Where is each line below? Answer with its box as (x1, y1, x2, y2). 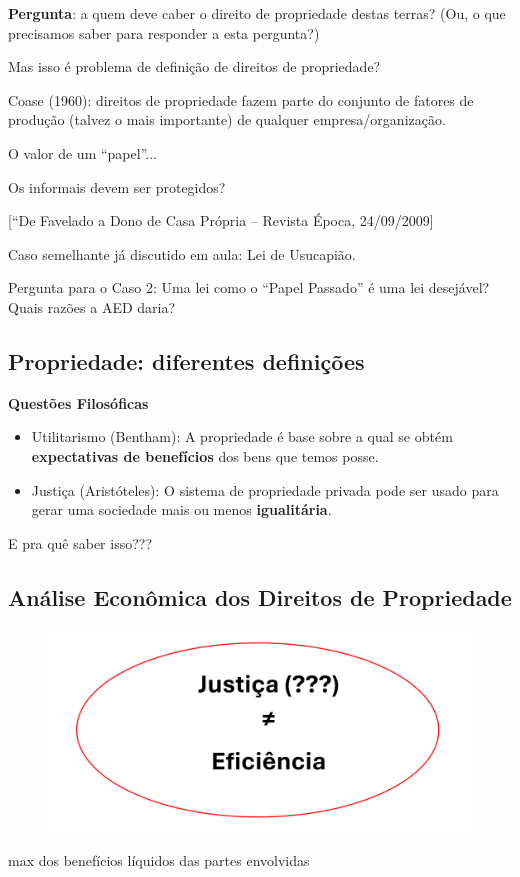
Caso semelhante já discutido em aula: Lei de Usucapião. (8, 243, 356, 264)
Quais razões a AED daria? (8, 296, 176, 317)
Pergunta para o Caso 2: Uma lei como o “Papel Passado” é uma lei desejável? (8, 277, 490, 298)
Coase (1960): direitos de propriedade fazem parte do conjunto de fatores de (8, 89, 474, 110)
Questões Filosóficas (8, 392, 149, 413)
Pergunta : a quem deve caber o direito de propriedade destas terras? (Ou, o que (8, 3, 506, 23)
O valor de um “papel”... (8, 142, 157, 163)
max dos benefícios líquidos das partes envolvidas (8, 849, 310, 870)
